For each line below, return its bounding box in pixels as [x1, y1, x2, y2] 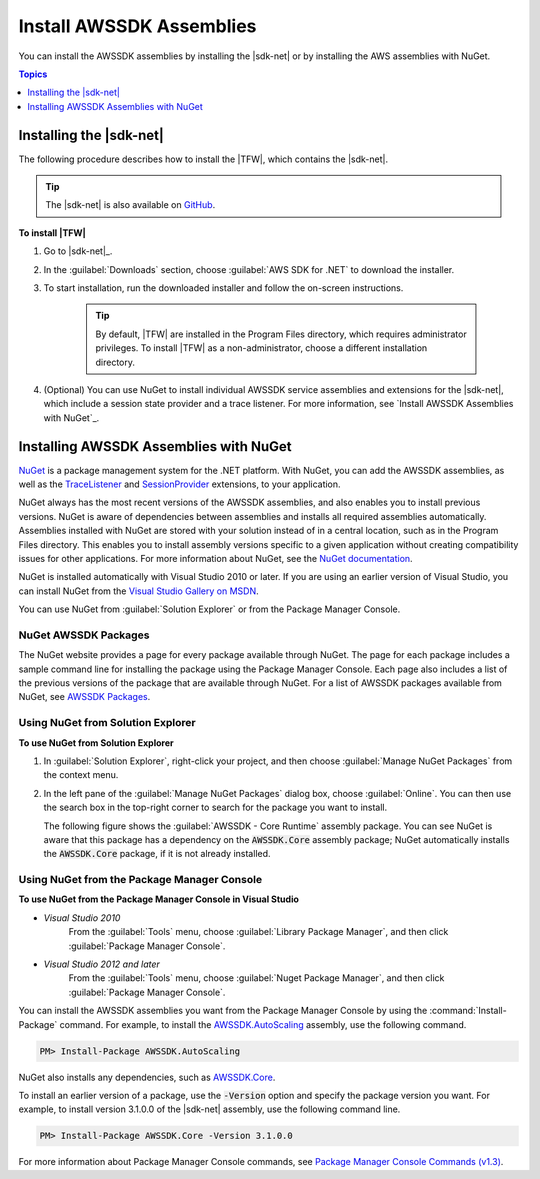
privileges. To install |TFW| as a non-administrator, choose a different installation [95, 342, 428, 354]
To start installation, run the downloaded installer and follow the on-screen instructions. [43, 281, 404, 294]
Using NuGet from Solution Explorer [18, 716, 196, 730]
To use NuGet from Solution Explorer [18, 736, 174, 749]
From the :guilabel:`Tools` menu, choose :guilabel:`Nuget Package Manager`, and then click [68, 972, 445, 984]
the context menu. [43, 769, 119, 781]
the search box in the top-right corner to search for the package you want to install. [43, 801, 388, 814]
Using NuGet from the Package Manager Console [18, 873, 263, 887]
